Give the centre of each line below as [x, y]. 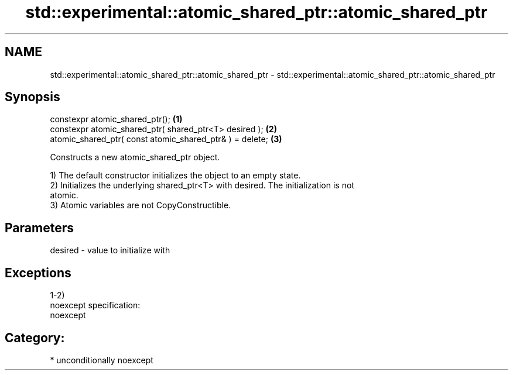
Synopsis [33, 97]
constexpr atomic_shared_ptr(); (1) [116, 119]
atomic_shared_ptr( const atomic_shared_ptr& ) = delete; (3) [166, 139]
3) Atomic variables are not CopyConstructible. [141, 205]
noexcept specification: [95, 305]
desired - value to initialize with [110, 250]
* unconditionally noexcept [102, 360]
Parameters [39, 228]
